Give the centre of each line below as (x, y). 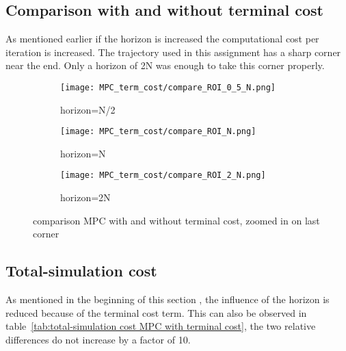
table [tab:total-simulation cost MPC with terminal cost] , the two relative (161, 326)
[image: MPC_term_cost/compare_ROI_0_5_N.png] (168, 87)
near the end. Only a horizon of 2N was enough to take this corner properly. (165, 65)
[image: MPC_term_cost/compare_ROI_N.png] (158, 132)
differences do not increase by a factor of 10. (98, 339)
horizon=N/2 (88, 109)
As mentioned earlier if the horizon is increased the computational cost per (162, 39)
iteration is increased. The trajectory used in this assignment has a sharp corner (173, 52)
